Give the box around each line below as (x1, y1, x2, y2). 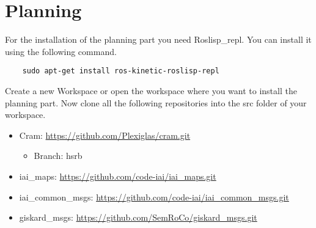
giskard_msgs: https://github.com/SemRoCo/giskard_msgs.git (19, 211, 257, 224)
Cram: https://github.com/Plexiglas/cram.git (19, 128, 191, 141)
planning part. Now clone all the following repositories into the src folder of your (5, 96, 307, 109)
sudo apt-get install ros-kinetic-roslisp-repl (22, 67, 219, 76)
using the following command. (5, 45, 117, 57)
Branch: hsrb (34, 149, 83, 162)
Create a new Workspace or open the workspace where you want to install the (5, 84, 297, 97)
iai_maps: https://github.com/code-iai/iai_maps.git (19, 169, 216, 182)
